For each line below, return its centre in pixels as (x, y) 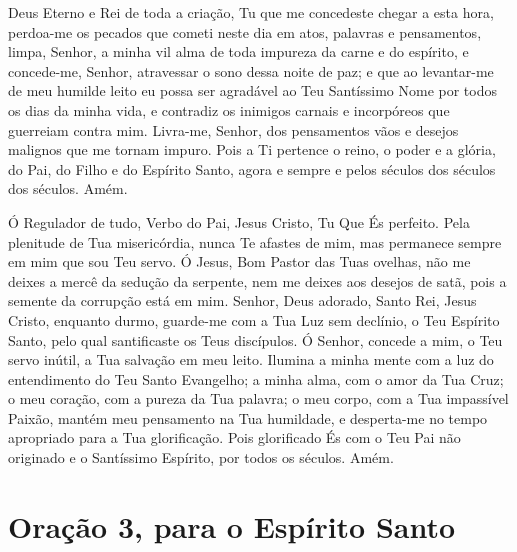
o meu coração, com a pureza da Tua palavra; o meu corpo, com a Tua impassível (258, 398)
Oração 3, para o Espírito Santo (232, 525)
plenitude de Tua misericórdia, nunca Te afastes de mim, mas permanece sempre (255, 241)
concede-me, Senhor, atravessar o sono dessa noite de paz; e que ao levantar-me (251, 70)
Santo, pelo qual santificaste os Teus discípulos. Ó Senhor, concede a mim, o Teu (255, 339)
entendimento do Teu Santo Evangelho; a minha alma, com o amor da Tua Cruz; (256, 378)
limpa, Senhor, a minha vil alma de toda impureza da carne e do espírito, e (238, 51)
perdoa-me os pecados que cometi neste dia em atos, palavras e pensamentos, (245, 31)
